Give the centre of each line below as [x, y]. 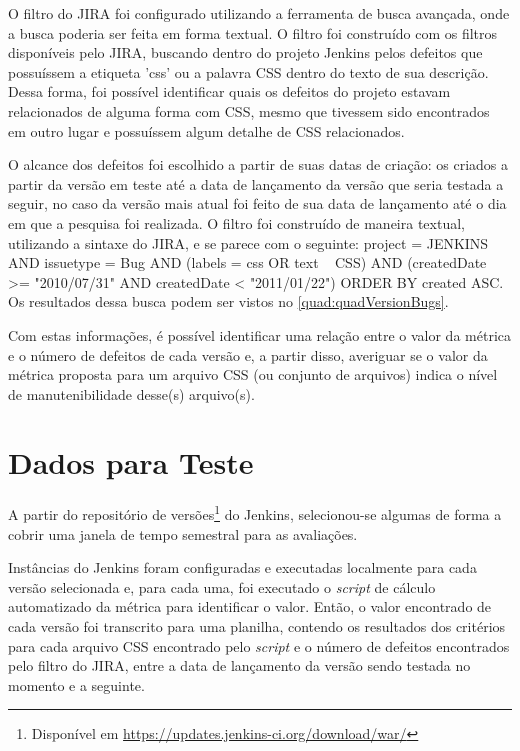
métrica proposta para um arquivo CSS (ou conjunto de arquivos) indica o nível [253, 374]
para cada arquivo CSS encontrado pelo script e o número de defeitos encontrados [259, 645]
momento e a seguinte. [76, 684]
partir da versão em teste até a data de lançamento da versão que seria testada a [256, 183]
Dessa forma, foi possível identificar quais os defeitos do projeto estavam [229, 91]
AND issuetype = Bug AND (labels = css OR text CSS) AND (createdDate [247, 262]
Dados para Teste [131, 462]
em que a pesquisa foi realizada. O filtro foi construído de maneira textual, [236, 222]
